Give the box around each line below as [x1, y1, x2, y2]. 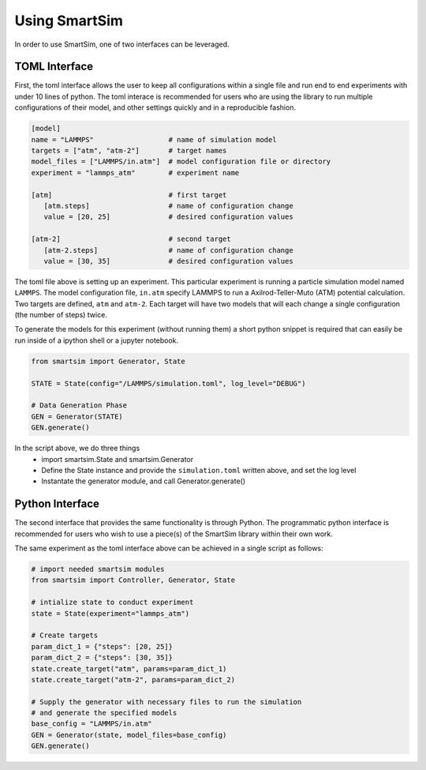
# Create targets [31, 631, 99, 640]
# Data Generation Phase [31, 401, 128, 410]
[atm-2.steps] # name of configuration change [43, 246, 293, 254]
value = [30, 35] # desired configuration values [43, 257, 293, 265]
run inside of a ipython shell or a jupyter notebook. [14, 336, 179, 345]
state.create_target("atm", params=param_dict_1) [31, 664, 227, 673]
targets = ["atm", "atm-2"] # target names [31, 146, 227, 155]
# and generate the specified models [31, 708, 177, 718]
